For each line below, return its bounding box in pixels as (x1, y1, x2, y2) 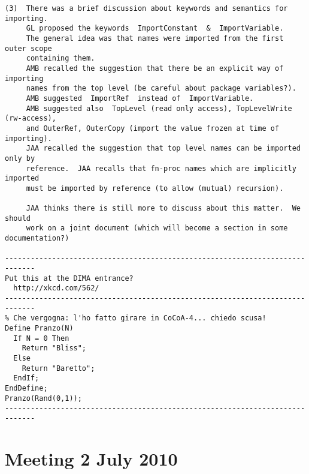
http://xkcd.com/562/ (13, 284, 99, 293)
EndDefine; (5, 383, 48, 392)
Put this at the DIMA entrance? (5, 274, 134, 283)
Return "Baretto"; (22, 364, 95, 373)
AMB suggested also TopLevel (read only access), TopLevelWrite (26, 104, 292, 113)
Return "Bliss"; (22, 344, 87, 353)
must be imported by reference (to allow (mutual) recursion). (26, 184, 284, 193)
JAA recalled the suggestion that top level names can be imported (26, 144, 301, 153)
